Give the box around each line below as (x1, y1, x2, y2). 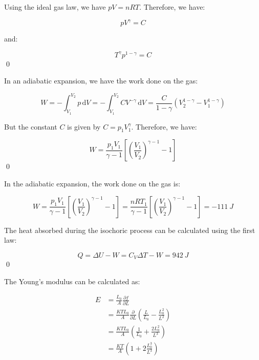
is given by (67, 121, 101, 132)
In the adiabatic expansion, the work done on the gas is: (4, 178, 181, 189)
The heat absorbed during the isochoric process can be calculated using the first (4, 224, 255, 235)
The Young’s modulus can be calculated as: (4, 276, 140, 286)
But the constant (4, 121, 57, 132)
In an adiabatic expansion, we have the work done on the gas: (4, 75, 198, 86)
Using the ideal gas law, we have (4, 2, 106, 12)
